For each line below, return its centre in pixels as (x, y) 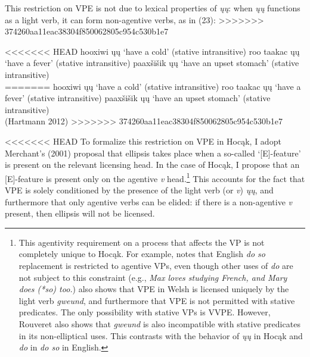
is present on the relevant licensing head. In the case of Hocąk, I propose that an (152, 165)
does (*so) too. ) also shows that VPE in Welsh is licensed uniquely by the (154, 289)
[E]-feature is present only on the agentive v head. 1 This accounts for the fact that (155, 177)
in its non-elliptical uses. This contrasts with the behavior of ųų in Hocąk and (161, 335)
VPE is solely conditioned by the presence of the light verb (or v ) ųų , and (139, 190)
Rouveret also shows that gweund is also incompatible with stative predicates (159, 323)
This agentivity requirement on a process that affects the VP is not (142, 242)
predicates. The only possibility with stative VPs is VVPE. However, (145, 312)
